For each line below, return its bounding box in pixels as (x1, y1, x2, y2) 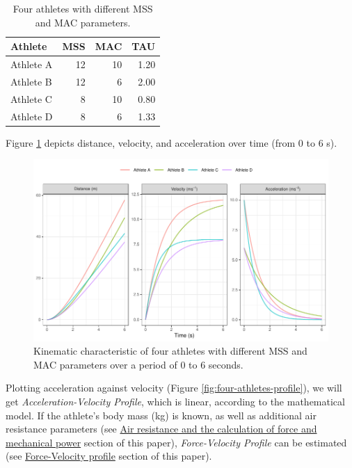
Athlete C (10, 91, 52, 106)
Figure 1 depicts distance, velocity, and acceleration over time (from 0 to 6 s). (6, 135, 337, 150)
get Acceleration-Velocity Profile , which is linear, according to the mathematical (6, 394, 345, 409)
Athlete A (10, 57, 53, 72)
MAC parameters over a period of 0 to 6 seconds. (33, 357, 243, 371)
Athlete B (10, 74, 52, 88)
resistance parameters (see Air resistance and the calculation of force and (6, 421, 317, 436)
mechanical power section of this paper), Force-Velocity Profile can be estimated (6, 435, 347, 449)
